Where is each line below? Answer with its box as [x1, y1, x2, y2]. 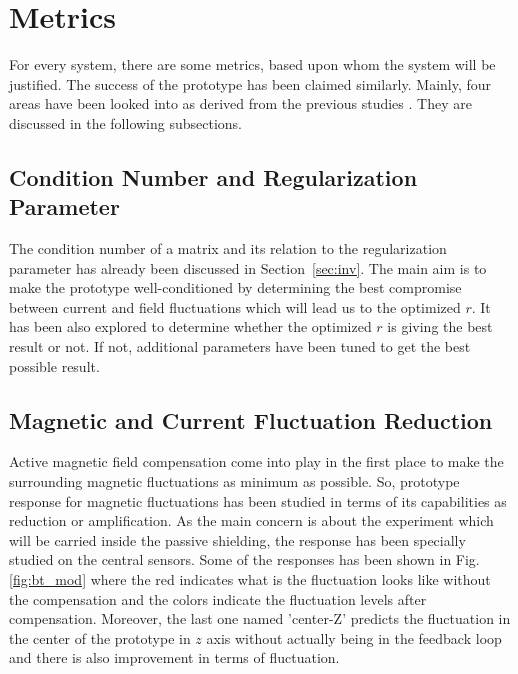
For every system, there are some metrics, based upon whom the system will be [9, 54, 496, 75]
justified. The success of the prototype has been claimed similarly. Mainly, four [9, 73, 492, 94]
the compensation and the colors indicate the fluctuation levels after [9, 588, 427, 609]
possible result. [9, 355, 100, 376]
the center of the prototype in [9, 627, 191, 648]
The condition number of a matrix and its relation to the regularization [9, 238, 447, 259]
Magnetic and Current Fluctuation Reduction [9, 404, 493, 435]
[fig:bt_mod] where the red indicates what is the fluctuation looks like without [9, 569, 491, 590]
